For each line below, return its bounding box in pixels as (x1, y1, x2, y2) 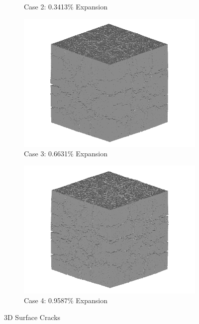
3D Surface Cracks (4, 312, 61, 322)
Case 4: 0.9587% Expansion (24, 295, 107, 306)
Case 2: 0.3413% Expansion (24, 1, 107, 11)
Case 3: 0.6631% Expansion (24, 148, 107, 159)
